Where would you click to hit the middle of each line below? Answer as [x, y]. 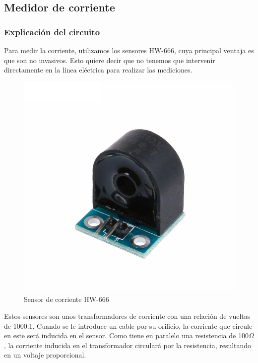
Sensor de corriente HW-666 [66, 299]
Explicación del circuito [52, 32]
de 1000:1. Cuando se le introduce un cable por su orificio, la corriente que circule [128, 326]
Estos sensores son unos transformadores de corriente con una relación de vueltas [127, 316]
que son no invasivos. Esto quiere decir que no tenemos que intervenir [110, 60]
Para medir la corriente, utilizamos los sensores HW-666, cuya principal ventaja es [129, 50]
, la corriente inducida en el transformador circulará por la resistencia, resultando [128, 345]
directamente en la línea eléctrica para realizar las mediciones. [98, 70]
